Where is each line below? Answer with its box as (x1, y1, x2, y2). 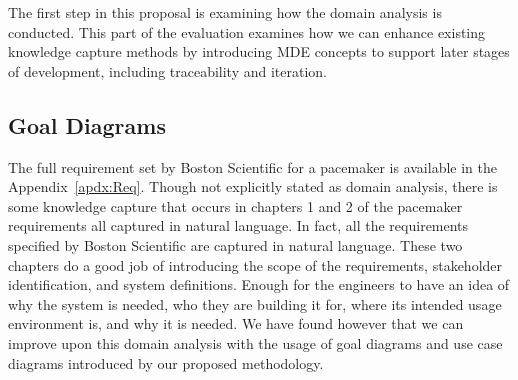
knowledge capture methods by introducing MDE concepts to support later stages (8, 41, 510, 62)
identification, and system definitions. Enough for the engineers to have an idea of (8, 274, 510, 295)
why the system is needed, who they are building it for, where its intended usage (8, 293, 502, 314)
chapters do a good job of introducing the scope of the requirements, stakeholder (8, 254, 503, 275)
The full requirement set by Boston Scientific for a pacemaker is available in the (8, 156, 497, 177)
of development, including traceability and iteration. (8, 60, 328, 81)
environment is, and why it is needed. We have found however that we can (8, 313, 464, 334)
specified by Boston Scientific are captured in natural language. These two (8, 234, 463, 255)
